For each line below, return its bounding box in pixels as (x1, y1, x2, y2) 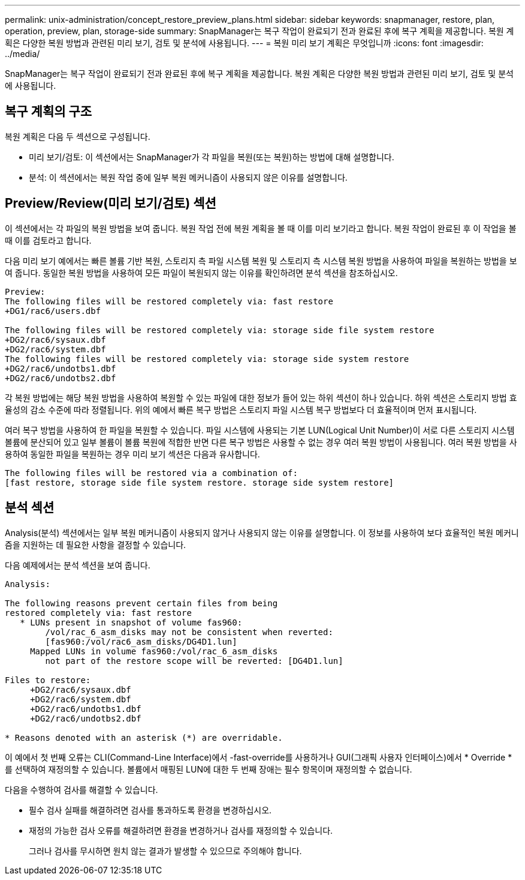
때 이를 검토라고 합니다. (5, 235, 92, 246)
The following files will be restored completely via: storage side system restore (5, 354, 409, 364)
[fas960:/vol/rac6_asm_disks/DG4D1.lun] (45, 636, 237, 646)
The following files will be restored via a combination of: (5, 468, 298, 478)
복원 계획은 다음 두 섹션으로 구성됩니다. (5, 131, 150, 142)
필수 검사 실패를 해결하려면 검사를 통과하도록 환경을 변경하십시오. (29, 804, 272, 815)
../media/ (5, 49, 40, 59)
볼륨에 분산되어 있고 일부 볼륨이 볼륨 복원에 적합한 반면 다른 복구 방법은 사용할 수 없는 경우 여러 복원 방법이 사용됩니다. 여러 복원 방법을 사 (5, 436, 517, 447)
